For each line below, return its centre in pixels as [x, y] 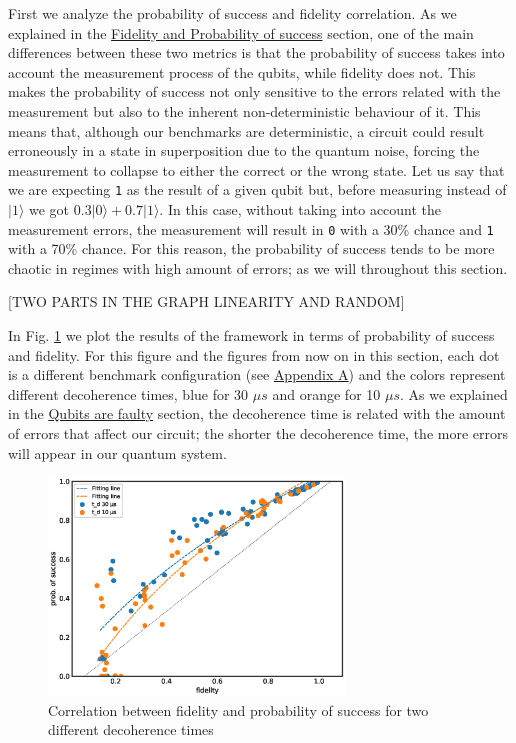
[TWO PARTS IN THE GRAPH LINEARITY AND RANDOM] [206, 301]
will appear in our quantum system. [117, 452]
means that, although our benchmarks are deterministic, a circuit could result [246, 130]
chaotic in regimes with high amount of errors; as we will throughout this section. [258, 267]
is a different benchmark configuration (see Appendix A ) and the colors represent [257, 374]
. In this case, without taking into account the [300, 209]
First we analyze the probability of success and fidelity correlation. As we [232, 13]
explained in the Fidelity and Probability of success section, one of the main [241, 32]
